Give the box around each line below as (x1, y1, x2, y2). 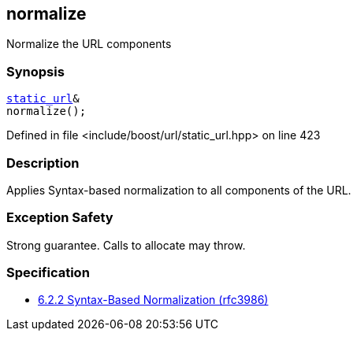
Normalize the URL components (6, 37, 172, 51)
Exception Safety (6, 209, 113, 226)
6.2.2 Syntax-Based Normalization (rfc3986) (38, 293, 269, 307)
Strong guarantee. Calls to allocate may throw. (6, 238, 246, 252)
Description (6, 154, 80, 171)
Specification (6, 265, 90, 281)
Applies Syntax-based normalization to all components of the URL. (6, 183, 351, 197)
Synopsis (6, 63, 65, 80)
